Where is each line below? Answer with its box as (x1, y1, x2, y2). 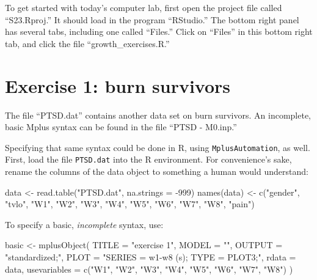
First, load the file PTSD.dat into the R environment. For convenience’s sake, (5, 153, 292, 166)
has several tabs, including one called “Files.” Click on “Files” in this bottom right (5, 25, 313, 38)
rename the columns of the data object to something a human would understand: (5, 165, 308, 177)
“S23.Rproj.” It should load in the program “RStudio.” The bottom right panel (5, 13, 299, 26)
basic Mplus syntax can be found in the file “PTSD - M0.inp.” (5, 120, 237, 133)
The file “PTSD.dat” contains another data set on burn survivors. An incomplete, (5, 108, 311, 121)
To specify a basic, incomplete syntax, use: (5, 218, 164, 230)
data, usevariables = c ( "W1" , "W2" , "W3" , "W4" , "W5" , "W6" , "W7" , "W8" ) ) (5, 262, 293, 275)
